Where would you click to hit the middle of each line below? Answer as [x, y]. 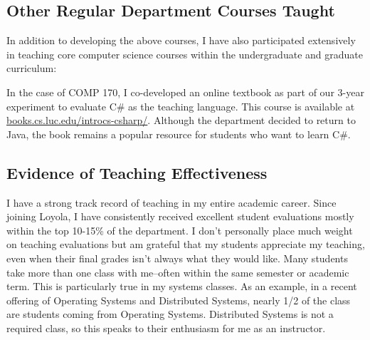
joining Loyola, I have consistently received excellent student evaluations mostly [180, 216]
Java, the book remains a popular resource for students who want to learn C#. [179, 134]
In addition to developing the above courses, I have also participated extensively [181, 40]
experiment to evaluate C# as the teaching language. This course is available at [181, 106]
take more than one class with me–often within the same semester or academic [178, 272]
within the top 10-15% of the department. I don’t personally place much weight [180, 230]
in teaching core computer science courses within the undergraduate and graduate [185, 54]
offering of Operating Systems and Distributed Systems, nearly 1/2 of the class [179, 300]
